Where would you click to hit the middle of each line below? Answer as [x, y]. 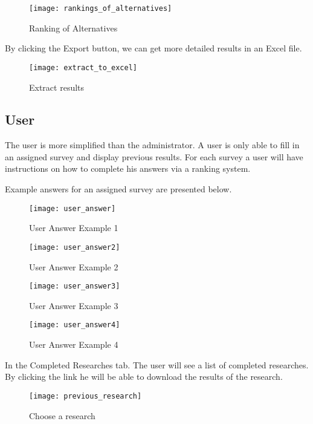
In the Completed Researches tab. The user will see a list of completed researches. [157, 364]
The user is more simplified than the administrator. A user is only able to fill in [152, 145]
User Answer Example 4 [74, 344]
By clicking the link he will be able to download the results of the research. [144, 377]
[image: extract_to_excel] [83, 67]
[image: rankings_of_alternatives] [101, 8]
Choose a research [62, 415]
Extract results [57, 87]
